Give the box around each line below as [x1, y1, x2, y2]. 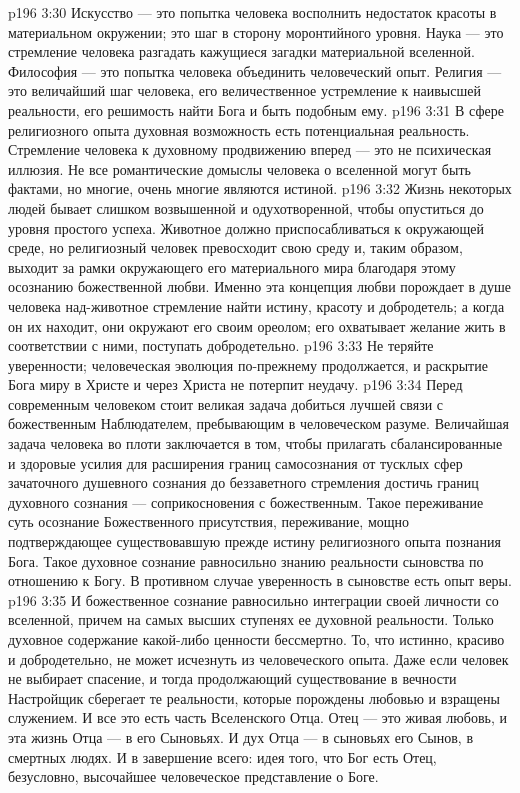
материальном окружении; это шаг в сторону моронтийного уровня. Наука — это [8, 21, 504, 42]
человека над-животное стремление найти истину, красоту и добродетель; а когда [8, 295, 505, 316]
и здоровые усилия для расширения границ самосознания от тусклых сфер [8, 452, 463, 473]
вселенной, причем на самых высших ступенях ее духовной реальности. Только [8, 609, 494, 630]
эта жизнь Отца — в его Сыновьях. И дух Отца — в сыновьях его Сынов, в [8, 726, 474, 747]
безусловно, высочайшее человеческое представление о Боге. [8, 766, 379, 787]
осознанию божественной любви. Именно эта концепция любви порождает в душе [8, 276, 511, 297]
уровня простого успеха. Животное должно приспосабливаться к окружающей [8, 217, 485, 238]
